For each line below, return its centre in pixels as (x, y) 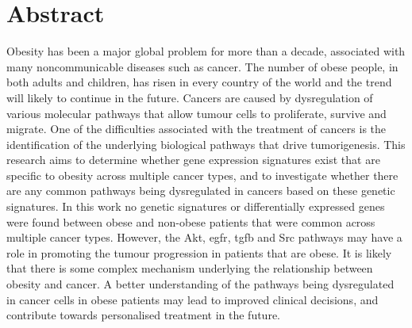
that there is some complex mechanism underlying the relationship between (190, 268)
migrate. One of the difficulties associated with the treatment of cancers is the (196, 129)
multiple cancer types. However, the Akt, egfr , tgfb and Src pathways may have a (204, 237)
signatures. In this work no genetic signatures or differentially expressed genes (196, 206)
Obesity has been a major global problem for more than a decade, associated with (206, 51)
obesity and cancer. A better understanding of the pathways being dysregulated (200, 284)
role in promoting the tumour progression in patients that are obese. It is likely (199, 252)
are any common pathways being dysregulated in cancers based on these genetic (201, 191)
